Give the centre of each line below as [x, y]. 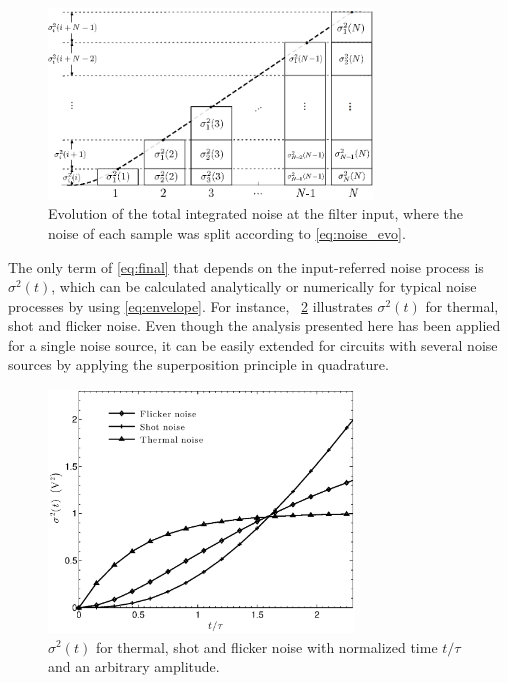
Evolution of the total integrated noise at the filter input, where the [255, 213]
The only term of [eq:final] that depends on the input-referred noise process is [246, 266]
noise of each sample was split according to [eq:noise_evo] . [227, 232]
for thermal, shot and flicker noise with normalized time [266, 646]
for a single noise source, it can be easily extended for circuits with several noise [253, 344]
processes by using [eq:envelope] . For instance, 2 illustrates [190, 305]
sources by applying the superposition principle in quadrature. [198, 364]
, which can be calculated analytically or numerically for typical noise [264, 286]
